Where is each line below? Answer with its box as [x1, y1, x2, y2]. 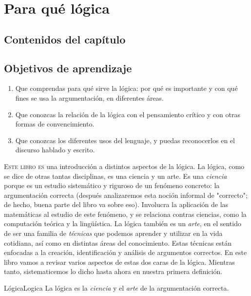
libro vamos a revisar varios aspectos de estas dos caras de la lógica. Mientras [4, 256, 235, 267]
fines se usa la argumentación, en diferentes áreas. [15, 92, 164, 103]
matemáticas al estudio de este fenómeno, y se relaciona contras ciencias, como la [4, 209, 247, 219]
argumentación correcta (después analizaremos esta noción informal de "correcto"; [4, 190, 248, 200]
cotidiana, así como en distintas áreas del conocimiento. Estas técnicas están [4, 237, 232, 248]
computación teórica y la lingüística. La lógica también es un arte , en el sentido [4, 218, 241, 229]
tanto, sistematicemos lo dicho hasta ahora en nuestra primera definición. [4, 266, 223, 276]
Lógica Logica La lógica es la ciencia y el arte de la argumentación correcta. [4, 283, 229, 293]
